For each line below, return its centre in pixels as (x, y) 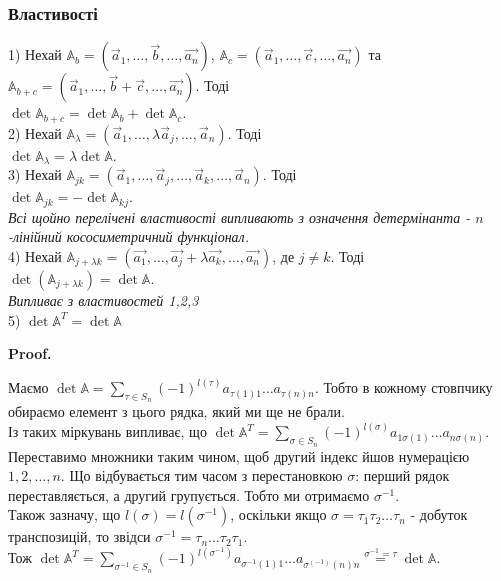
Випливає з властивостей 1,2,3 (103, 299)
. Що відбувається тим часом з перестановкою (201, 475)
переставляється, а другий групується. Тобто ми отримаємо (189, 494)
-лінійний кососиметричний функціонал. (129, 236)
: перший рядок (402, 475)
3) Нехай (35, 174)
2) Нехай (35, 132)
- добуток (439, 514)
